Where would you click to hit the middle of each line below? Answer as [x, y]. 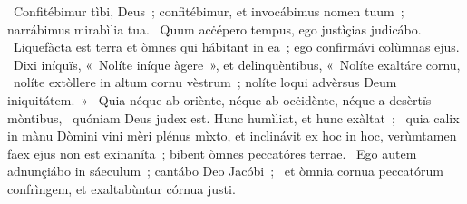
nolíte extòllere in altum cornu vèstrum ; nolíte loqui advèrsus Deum [205, 82]
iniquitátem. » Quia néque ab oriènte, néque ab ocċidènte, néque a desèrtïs [219, 99]
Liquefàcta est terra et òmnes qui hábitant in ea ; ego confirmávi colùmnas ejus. [236, 47]
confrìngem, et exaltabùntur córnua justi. [122, 188]
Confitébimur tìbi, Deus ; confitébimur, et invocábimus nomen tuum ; [209, 11]
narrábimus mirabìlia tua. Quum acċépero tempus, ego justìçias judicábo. [214, 29]
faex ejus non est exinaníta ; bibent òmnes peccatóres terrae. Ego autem [212, 153]
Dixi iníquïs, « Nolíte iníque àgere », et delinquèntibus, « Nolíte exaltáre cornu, [237, 64]
